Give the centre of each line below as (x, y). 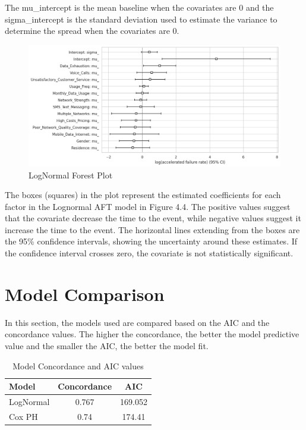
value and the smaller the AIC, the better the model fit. (107, 345)
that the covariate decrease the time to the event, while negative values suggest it (153, 218)
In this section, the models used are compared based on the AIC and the (137, 322)
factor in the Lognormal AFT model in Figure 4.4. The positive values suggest (148, 206)
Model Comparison (85, 294)
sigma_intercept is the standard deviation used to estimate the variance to (141, 19)
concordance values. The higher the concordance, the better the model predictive (152, 334)
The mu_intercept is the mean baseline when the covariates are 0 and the (139, 7)
